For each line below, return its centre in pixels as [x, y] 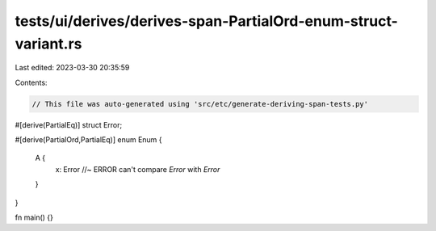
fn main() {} [34, 217]
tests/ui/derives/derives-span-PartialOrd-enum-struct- [207, 21]
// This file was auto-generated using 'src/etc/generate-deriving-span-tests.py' [200, 104]
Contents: [31, 82]
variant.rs [48, 44]
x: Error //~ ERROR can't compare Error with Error [138, 169]
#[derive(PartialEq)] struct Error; [69, 124]
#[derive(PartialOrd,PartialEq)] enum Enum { [88, 140]
